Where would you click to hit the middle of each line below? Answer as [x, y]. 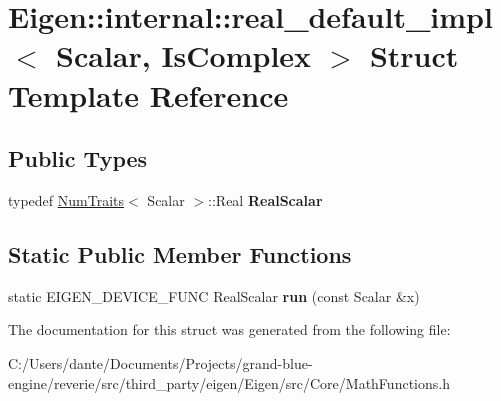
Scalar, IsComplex [184, 55]
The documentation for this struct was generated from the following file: [229, 329]
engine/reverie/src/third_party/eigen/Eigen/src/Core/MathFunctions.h [229, 382]
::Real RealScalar [265, 199]
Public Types [78, 158]
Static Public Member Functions [180, 253]
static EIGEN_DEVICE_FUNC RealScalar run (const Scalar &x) [214, 295]
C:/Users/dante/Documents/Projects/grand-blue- [160, 362]
